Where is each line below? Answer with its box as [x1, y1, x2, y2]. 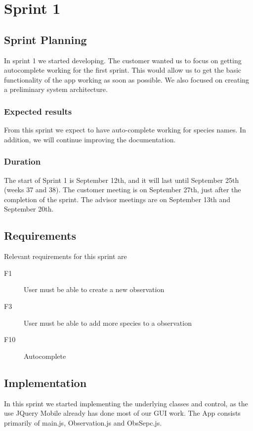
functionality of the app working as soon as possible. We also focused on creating [4, 74, 250, 85]
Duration [4, 155, 41, 168]
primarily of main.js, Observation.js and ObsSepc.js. [4, 417, 162, 428]
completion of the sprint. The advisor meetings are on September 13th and [4, 194, 231, 204]
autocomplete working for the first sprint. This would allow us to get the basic [4, 65, 242, 75]
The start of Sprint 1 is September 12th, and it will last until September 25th [4, 174, 239, 185]
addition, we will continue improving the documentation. [4, 134, 176, 144]
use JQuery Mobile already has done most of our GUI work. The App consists [4, 408, 241, 418]
